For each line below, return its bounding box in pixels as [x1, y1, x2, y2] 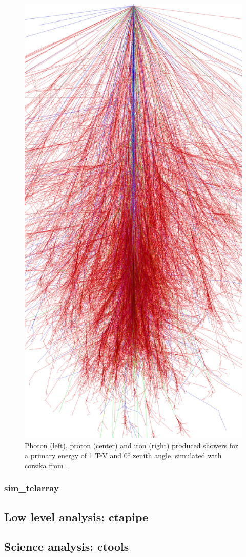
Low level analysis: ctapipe [4, 508, 149, 524]
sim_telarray [4, 482, 59, 495]
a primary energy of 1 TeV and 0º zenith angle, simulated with [25, 450, 222, 461]
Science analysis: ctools [4, 539, 129, 554]
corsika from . [25, 460, 68, 470]
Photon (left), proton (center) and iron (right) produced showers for [25, 440, 238, 451]
